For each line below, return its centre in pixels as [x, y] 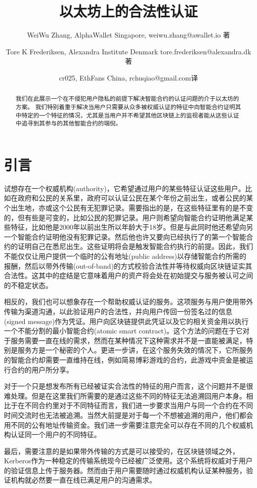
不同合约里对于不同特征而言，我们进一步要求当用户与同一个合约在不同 [139, 405]
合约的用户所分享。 [42, 369]
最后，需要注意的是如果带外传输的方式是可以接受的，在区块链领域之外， [122, 451]
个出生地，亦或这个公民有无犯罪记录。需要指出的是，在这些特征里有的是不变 [128, 208]
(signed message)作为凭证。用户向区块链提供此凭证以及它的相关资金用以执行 [126, 321]
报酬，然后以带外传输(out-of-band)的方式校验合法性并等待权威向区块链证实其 [128, 265]
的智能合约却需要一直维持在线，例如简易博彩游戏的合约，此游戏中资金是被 [125, 359]
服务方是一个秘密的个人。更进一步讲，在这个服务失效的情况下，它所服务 [135, 350]
